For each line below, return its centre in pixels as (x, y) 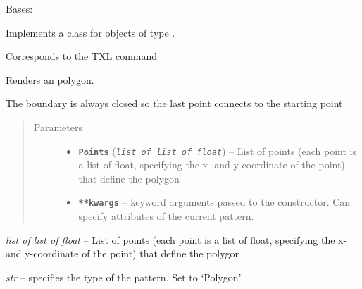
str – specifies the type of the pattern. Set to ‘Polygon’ (124, 277)
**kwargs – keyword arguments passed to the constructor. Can (214, 202)
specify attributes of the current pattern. (166, 216)
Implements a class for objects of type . (90, 32)
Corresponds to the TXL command (82, 56)
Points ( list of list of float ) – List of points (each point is (217, 150)
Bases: (19, 8)
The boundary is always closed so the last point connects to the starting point (174, 103)
